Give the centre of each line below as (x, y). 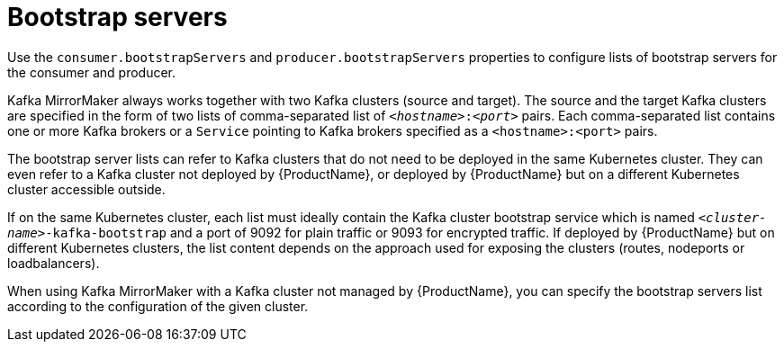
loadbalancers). (54, 263)
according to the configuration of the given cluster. (158, 306)
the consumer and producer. (92, 72)
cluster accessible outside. (86, 189)
